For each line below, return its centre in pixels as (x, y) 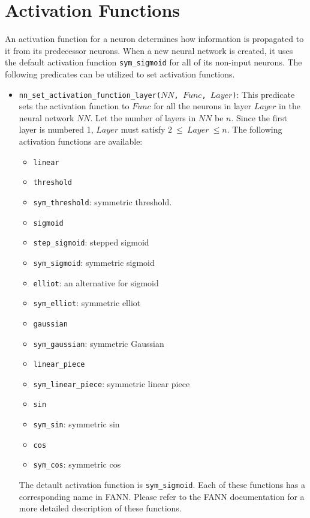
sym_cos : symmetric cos (77, 464)
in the (290, 106)
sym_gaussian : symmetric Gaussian (99, 343)
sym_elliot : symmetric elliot (87, 303)
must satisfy (143, 129)
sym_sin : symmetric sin (76, 424)
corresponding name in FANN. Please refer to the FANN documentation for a (162, 496)
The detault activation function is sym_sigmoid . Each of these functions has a (162, 485)
